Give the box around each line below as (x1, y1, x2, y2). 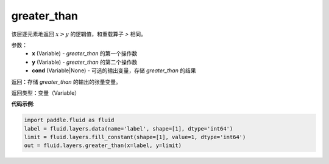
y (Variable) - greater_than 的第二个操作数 (32, 58, 138, 66)
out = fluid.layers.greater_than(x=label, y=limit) (24, 142, 182, 149)
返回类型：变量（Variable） (11, 89, 80, 97)
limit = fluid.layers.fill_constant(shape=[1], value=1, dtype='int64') (24, 134, 246, 141)
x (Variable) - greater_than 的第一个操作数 (32, 50, 138, 57)
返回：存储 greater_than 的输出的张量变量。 (11, 78, 122, 85)
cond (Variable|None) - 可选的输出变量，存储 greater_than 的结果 (32, 67, 196, 74)
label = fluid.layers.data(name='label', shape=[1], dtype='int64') (24, 125, 233, 132)
